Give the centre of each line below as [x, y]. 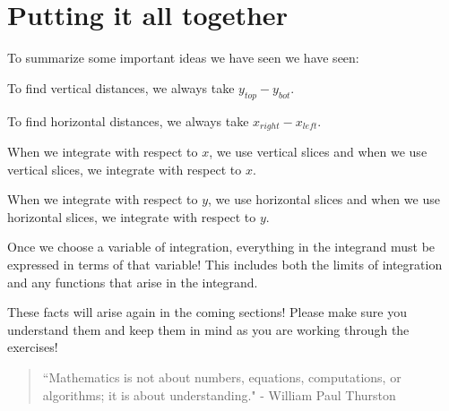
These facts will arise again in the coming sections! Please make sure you [207, 312]
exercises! [33, 347]
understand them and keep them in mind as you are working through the [208, 329]
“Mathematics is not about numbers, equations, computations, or [222, 377]
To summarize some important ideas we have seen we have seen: [183, 58]
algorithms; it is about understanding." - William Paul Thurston [219, 394]
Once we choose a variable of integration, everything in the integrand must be [221, 247]
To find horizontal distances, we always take [128, 120]
